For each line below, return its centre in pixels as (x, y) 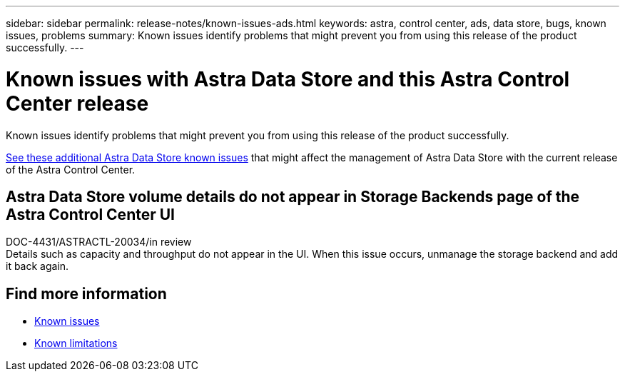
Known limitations (76, 343)
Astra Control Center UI (90, 214)
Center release (77, 103)
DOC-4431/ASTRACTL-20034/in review (99, 242)
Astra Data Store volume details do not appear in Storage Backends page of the (293, 196)
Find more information (86, 293)
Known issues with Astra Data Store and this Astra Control (288, 79)
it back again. (37, 266)
